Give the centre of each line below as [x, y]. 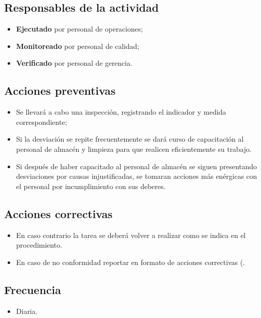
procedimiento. [39, 245]
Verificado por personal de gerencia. [74, 63]
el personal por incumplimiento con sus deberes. [91, 186]
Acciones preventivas [60, 90]
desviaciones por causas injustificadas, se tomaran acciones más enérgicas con [137, 176]
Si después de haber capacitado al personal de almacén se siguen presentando [136, 166]
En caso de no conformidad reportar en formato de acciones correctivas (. [130, 262]
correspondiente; [41, 122]
